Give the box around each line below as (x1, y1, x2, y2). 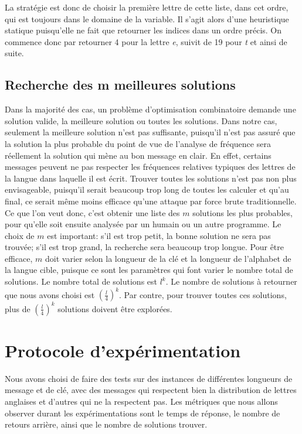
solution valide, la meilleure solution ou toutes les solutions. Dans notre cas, (5, 114, 277, 127)
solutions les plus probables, (192, 206, 293, 218)
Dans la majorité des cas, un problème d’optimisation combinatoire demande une (5, 103, 296, 115)
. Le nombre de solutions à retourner (165, 275, 297, 288)
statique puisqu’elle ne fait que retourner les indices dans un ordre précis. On (5, 24, 282, 36)
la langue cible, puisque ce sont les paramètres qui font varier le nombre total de (5, 264, 293, 276)
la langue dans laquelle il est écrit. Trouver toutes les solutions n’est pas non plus (5, 172, 297, 184)
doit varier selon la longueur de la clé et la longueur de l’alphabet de (45, 252, 291, 264)
